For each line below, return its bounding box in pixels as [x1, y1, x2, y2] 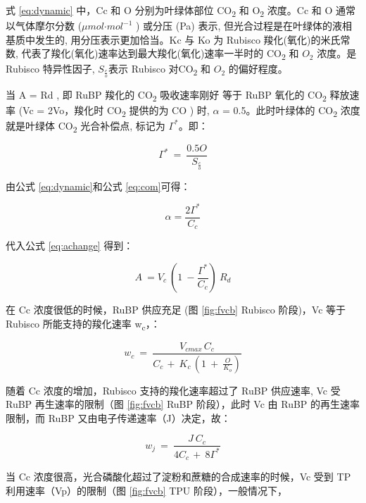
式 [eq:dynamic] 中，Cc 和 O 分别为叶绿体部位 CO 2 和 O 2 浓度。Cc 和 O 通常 [6, 3, 355, 19]
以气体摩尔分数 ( [6, 18, 82, 33]
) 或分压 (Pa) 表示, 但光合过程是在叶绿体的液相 [136, 18, 353, 33]
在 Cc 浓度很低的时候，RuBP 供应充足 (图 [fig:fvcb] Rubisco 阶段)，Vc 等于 [6, 302, 346, 317]
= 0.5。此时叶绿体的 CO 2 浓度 [222, 102, 360, 119]
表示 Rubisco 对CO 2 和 [108, 61, 211, 78]
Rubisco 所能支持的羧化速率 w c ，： [6, 316, 160, 333]
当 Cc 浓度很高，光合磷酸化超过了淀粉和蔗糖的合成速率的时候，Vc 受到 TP [6, 469, 351, 484]
